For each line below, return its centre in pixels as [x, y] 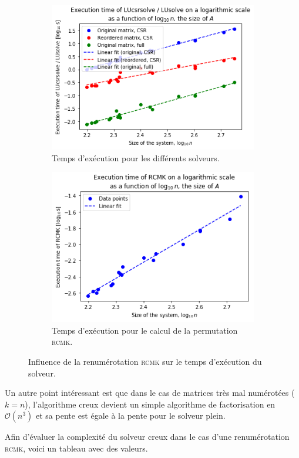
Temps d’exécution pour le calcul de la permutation [145, 330]
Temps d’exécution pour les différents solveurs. [136, 157]
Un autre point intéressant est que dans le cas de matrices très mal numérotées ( [150, 393]
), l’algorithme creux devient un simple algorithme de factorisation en [150, 404]
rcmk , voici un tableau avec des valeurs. [76, 448]
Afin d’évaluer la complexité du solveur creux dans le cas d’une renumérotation [147, 437]
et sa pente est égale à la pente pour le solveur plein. [131, 415]
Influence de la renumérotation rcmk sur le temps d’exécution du [145, 362]
